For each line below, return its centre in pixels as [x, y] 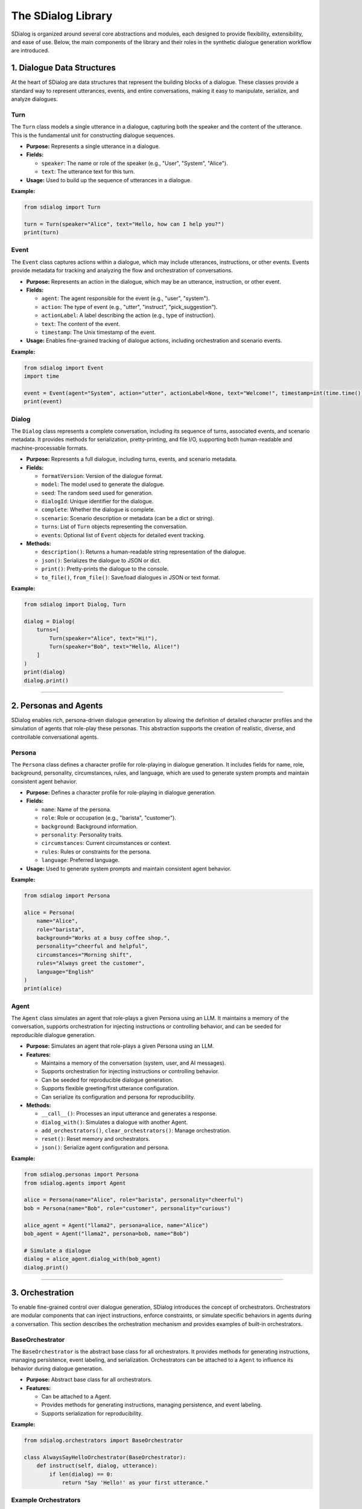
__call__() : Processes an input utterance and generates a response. [129, 1114]
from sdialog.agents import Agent [75, 1183]
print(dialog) [45, 672]
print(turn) [42, 233]
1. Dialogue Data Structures [63, 68]
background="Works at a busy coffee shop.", [103, 938]
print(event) [43, 402]
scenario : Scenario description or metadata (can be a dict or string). [128, 518]
